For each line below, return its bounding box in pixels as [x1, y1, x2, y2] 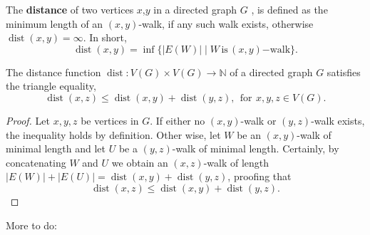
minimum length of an [6, 16, 103, 31]
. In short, [83, 30, 127, 45]
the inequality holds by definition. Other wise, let [6, 127, 221, 142]
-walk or [240, 113, 277, 127]
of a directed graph [230, 64, 313, 79]
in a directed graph [153, 2, 237, 16]
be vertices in [81, 113, 139, 127]
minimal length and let [6, 141, 106, 156]
